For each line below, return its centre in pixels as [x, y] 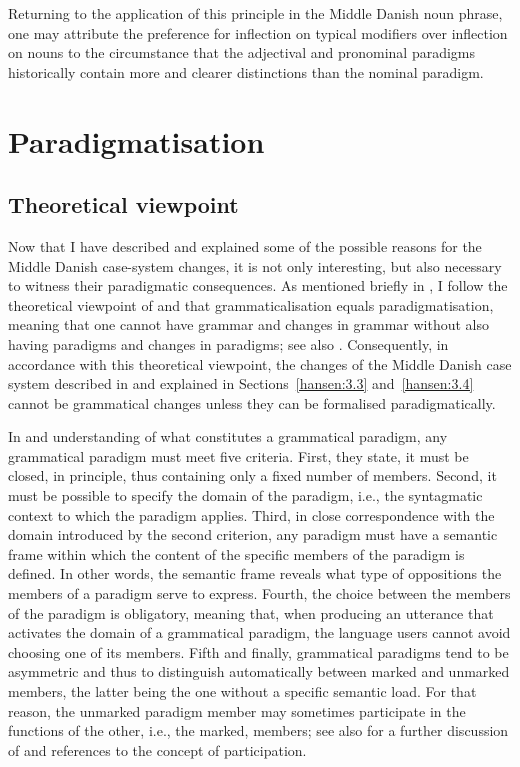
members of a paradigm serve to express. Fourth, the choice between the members [259, 593]
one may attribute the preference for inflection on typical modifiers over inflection [258, 32]
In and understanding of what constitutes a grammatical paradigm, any [228, 436]
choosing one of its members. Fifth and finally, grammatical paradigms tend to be [258, 651]
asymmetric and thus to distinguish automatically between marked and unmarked [259, 671]
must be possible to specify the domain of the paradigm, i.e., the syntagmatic [245, 495]
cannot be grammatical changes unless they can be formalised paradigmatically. [252, 402]
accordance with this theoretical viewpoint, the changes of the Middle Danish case [260, 363]
